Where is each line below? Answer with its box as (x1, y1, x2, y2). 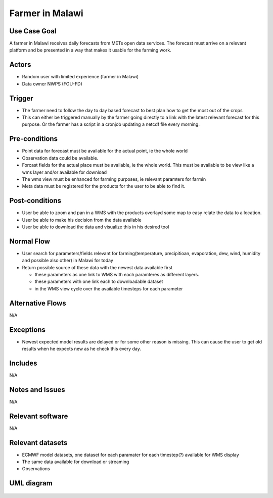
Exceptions (9, 325, 45, 334)
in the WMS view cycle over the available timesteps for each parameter (34, 285, 183, 291)
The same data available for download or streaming (22, 459, 129, 465)
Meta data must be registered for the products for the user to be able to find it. (22, 183, 186, 189)
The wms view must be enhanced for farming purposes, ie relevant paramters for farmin (22, 176, 206, 182)
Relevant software (9, 412, 68, 420)
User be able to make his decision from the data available (22, 217, 142, 223)
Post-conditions (9, 196, 62, 205)
